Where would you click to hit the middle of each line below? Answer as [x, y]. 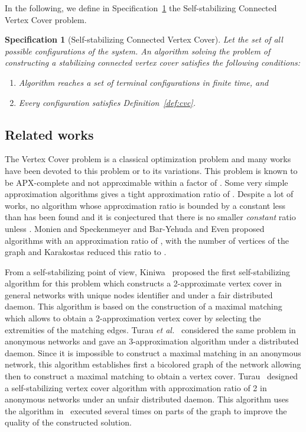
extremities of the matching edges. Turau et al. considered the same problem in [150, 329]
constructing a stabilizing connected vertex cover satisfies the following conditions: [153, 62]
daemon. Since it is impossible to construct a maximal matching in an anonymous [153, 352]
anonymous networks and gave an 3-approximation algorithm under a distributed [152, 341]
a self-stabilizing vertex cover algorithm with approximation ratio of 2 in [136, 387]
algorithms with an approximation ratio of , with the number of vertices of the [147, 240]
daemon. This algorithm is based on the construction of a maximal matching [144, 306]
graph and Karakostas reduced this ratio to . [86, 252]
